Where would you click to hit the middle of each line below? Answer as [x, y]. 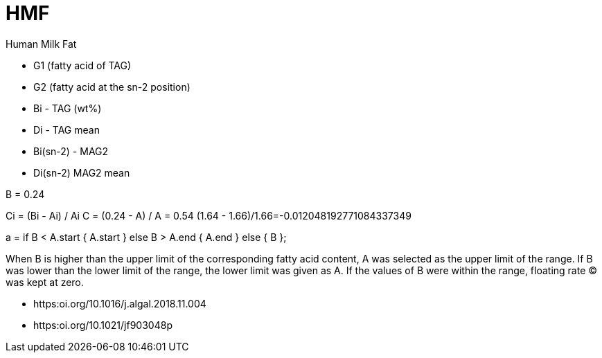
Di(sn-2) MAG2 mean [82, 172]
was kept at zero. [45, 282]
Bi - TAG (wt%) [68, 108]
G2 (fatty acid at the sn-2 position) [112, 87]
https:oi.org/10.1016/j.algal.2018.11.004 [120, 303]
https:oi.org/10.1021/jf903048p [103, 325]
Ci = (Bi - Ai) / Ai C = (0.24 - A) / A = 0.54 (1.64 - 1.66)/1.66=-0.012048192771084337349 [209, 215]
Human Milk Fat [41, 44]
